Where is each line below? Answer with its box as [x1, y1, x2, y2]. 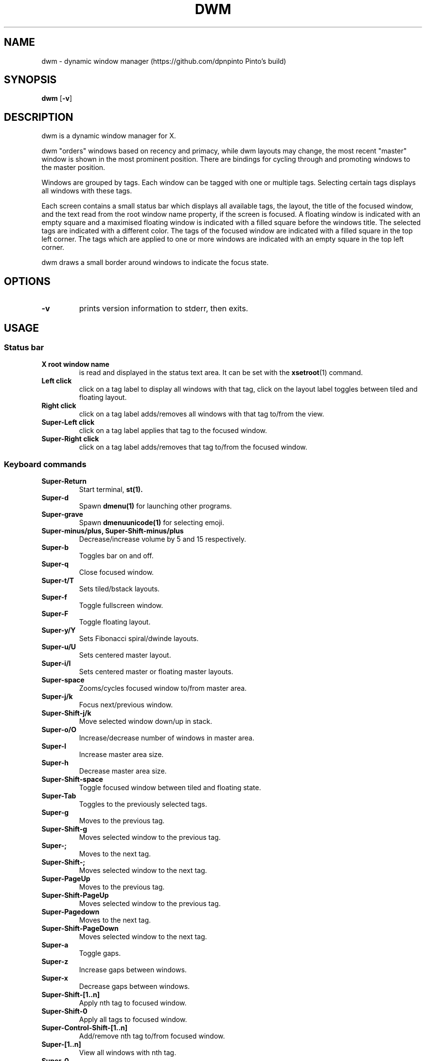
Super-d [41, 493, 69, 502]
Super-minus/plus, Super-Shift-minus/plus [41, 527, 184, 535]
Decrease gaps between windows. [79, 982, 190, 991]
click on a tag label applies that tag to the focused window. [79, 426, 267, 435]
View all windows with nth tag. [79, 1048, 177, 1057]
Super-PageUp [41, 874, 90, 883]
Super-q [41, 560, 69, 568]
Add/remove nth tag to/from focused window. [79, 1032, 225, 1041]
